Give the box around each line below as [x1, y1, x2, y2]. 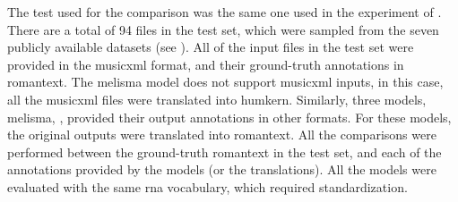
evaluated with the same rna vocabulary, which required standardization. [7, 177, 408, 196]
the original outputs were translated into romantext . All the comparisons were [7, 125, 436, 144]
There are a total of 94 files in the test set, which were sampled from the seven [7, 20, 439, 38]
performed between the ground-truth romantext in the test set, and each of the [7, 142, 442, 161]
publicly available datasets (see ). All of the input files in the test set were [7, 38, 414, 56]
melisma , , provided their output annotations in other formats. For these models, [7, 107, 452, 126]
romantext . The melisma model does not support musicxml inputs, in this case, [7, 72, 444, 91]
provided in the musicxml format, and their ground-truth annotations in [7, 55, 404, 73]
